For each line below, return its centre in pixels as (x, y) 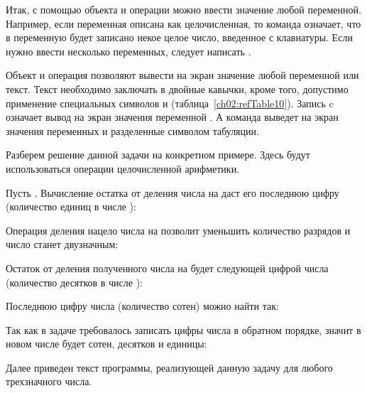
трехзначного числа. (49, 381)
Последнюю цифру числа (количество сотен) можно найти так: (142, 306)
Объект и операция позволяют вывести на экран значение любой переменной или (182, 75)
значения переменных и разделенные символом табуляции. (132, 130)
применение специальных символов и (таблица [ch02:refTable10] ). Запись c (170, 103)
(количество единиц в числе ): (71, 206)
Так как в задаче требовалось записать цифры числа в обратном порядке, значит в (183, 329)
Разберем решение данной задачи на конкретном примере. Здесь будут (158, 155)
